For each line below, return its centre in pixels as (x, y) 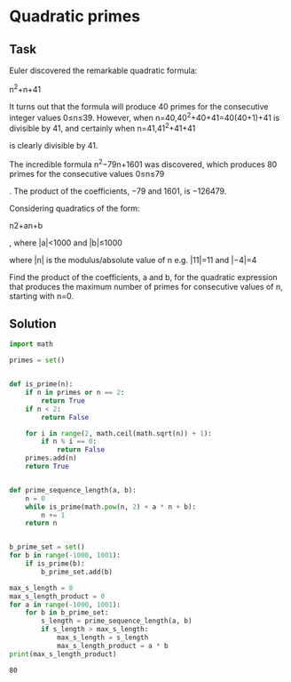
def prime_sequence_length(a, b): (73, 490)
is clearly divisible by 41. (54, 145)
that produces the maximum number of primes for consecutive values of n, (146, 286)
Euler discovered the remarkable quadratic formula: (103, 70)
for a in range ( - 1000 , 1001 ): (65, 605)
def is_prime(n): (41, 384)
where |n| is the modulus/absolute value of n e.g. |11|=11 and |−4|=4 (133, 260)
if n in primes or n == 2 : (75, 393)
